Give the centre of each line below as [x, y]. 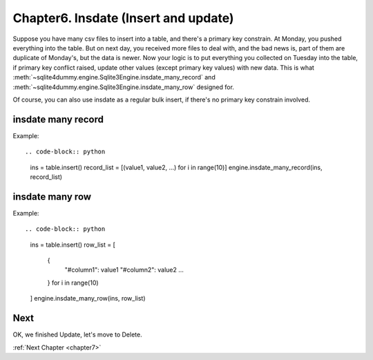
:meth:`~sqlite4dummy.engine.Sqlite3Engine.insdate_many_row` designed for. [124, 87]
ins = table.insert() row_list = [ [73, 245]
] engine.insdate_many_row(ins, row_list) [88, 299]
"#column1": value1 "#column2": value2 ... [124, 270]
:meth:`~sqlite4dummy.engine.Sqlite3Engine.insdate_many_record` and [114, 77]
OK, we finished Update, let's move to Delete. [77, 334]
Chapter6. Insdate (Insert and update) [123, 18]
